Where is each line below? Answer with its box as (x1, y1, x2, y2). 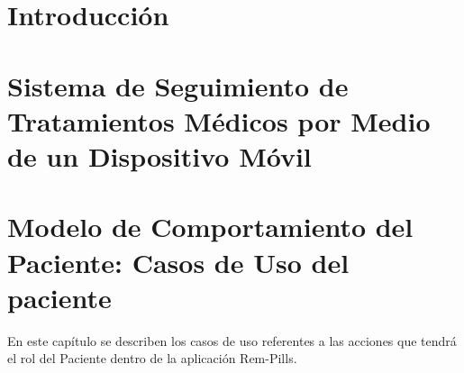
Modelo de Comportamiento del (7, 208, 414, 245)
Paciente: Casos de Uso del (7, 243, 350, 280)
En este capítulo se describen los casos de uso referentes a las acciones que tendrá (7, 331, 457, 350)
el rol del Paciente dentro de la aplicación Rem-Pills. (7, 349, 297, 368)
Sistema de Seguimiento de (7, 67, 349, 104)
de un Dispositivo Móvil (7, 137, 312, 174)
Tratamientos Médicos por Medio (7, 102, 431, 139)
